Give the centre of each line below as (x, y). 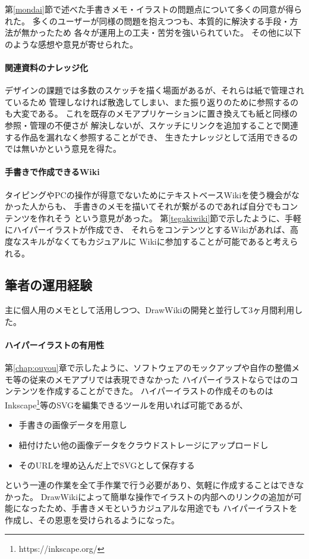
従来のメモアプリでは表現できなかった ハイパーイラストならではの (160, 379)
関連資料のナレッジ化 (46, 67)
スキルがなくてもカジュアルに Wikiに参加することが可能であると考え (155, 241)
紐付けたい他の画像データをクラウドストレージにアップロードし (144, 444)
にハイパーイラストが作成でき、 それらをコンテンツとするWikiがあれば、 (147, 229)
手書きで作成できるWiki (52, 172)
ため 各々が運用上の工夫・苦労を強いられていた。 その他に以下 (178, 32)
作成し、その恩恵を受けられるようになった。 (92, 519)
